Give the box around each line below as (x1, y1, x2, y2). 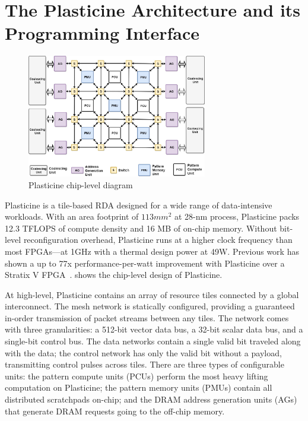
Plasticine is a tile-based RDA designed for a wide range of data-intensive (5, 198, 272, 211)
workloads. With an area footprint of (5, 210, 139, 223)
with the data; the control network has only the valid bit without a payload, (5, 346, 282, 359)
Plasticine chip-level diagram (28, 178, 133, 191)
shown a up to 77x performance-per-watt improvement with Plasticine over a (5, 257, 285, 269)
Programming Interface (5, 21, 199, 45)
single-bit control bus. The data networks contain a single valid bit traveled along (5, 335, 301, 347)
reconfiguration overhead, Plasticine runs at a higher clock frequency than (23, 233, 293, 246)
